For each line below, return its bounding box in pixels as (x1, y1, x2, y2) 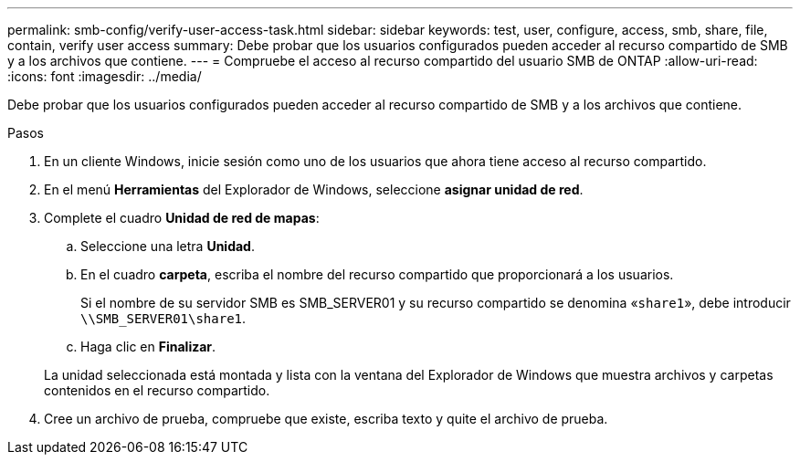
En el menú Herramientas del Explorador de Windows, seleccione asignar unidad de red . (44, 182, 584, 197)
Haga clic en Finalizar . (80, 339, 216, 354)
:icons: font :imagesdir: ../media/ (7, 68, 202, 84)
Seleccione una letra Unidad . (80, 238, 255, 254)
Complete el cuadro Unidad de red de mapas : (44, 210, 320, 226)
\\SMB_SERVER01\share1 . (80, 310, 247, 326)
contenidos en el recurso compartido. (44, 383, 270, 398)
